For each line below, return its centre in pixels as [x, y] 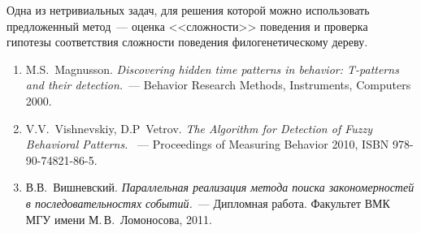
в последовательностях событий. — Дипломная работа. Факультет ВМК [208, 203]
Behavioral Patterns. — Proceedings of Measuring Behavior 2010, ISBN [207, 144]
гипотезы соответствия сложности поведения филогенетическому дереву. [187, 42]
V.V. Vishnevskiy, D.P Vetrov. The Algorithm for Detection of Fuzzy [199, 128]
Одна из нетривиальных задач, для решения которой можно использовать [188, 10]
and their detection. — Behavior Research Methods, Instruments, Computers [218, 85]
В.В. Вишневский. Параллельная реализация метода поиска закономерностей [220, 187]
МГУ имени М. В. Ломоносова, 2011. [119, 219]
